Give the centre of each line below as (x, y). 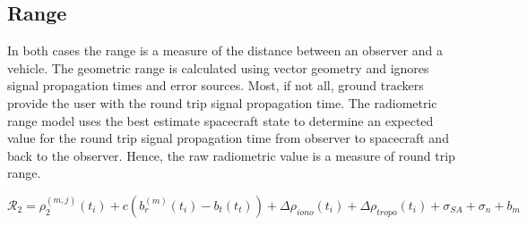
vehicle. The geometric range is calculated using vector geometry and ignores (218, 67)
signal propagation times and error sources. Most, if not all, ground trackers (216, 85)
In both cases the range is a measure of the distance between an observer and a (225, 50)
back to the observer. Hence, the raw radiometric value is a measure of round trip (231, 155)
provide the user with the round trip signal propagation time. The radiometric (222, 102)
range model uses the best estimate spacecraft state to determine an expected (220, 120)
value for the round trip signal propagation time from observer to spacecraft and (228, 138)
